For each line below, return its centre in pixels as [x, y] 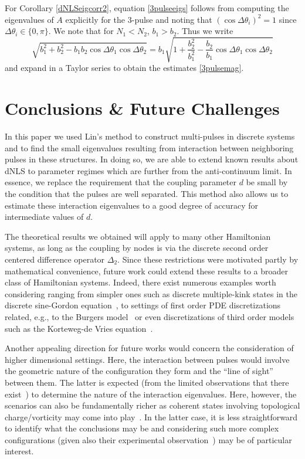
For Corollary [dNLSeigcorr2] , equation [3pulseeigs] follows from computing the [147, 8]
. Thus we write [205, 31]
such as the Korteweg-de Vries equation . [79, 328]
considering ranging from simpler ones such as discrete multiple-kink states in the [151, 293]
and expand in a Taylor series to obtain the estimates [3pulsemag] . [124, 68]
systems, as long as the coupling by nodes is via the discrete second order [137, 248]
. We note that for [81, 31]
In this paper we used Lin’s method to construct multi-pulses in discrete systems [150, 136]
